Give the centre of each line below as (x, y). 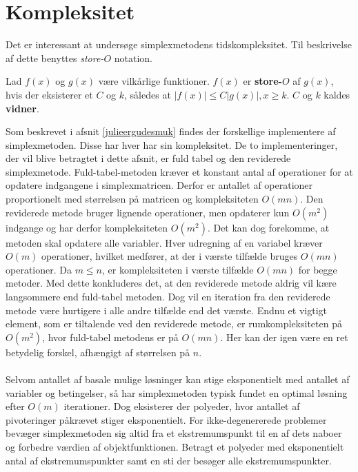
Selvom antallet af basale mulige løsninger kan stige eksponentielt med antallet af (178, 379)
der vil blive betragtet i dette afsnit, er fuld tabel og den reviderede (148, 158)
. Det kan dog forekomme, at (268, 227)
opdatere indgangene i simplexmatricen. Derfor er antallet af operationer (159, 185)
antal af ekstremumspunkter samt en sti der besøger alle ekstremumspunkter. (169, 460)
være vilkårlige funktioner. (154, 81)
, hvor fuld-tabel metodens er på (110, 337)
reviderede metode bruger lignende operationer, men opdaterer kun (148, 212)
